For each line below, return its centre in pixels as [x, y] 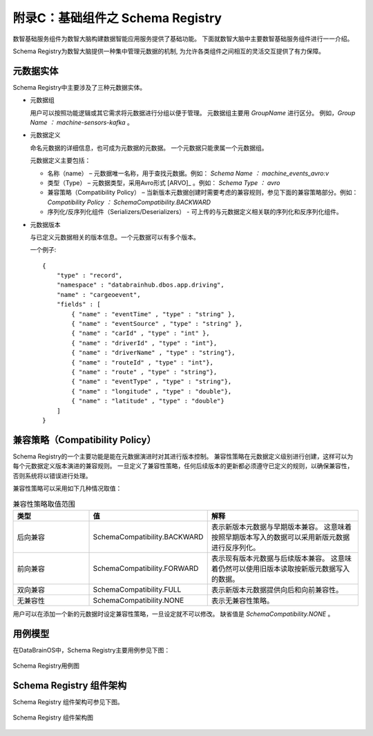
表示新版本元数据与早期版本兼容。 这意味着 [281, 527]
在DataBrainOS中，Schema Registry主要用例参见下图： [92, 650]
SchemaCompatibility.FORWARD [146, 568]
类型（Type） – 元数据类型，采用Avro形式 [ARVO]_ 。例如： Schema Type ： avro [164, 182]
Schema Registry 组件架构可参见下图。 [68, 702]
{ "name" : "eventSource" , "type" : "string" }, [157, 324]
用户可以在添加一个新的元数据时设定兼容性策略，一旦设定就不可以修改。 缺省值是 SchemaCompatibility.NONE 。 [173, 614]
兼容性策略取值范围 [44, 504]
